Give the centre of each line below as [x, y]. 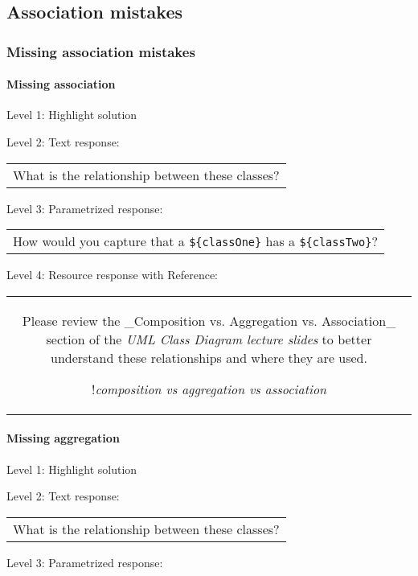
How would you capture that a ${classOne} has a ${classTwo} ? [195, 241]
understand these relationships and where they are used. [209, 357]
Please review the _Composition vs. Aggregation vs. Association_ [209, 320]
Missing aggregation [63, 438]
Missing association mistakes [101, 51]
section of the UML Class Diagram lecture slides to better [209, 339]
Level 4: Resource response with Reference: [112, 275]
